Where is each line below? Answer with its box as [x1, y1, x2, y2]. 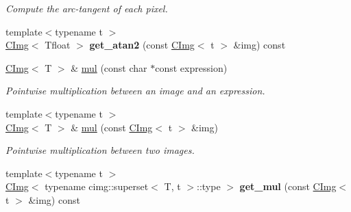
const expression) [155, 60, 228, 75]
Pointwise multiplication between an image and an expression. [5, 83, 265, 98]
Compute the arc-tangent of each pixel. [5, 1, 168, 15]
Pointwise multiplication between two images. [5, 143, 195, 157]
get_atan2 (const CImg [89, 38, 195, 52]
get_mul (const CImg [239, 179, 337, 194]
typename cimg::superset [45, 179, 149, 194]
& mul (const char [71, 60, 147, 75]
